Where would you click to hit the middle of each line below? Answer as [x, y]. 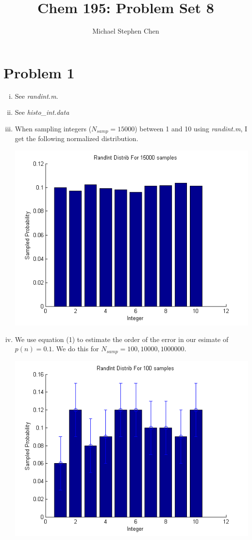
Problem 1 [39, 72]
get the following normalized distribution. [76, 138]
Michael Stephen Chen [126, 31]
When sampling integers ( [53, 128]
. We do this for [76, 349]
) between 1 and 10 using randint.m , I [191, 128]
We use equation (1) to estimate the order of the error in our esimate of [122, 339]
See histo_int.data [42, 112]
